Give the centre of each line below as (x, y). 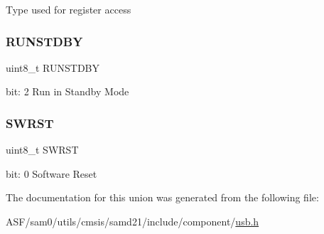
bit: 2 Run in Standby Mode (67, 91)
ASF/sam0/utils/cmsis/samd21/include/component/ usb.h (133, 221)
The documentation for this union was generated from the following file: (162, 197)
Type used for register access (69, 9)
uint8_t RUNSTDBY (53, 67)
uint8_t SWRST (42, 150)
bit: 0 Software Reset (52, 173)
